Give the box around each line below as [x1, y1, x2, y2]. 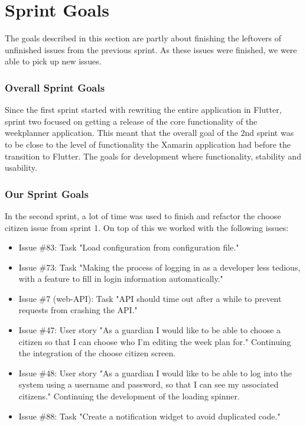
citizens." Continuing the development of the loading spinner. [18, 390, 240, 402]
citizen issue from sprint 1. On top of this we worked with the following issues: [5, 221, 289, 233]
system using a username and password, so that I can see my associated [18, 378, 279, 391]
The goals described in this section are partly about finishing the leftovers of [5, 32, 282, 44]
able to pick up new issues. [5, 55, 102, 67]
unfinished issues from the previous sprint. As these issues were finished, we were [5, 43, 297, 56]
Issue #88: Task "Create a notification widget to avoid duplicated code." [18, 409, 281, 422]
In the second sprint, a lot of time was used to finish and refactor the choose [5, 209, 281, 222]
